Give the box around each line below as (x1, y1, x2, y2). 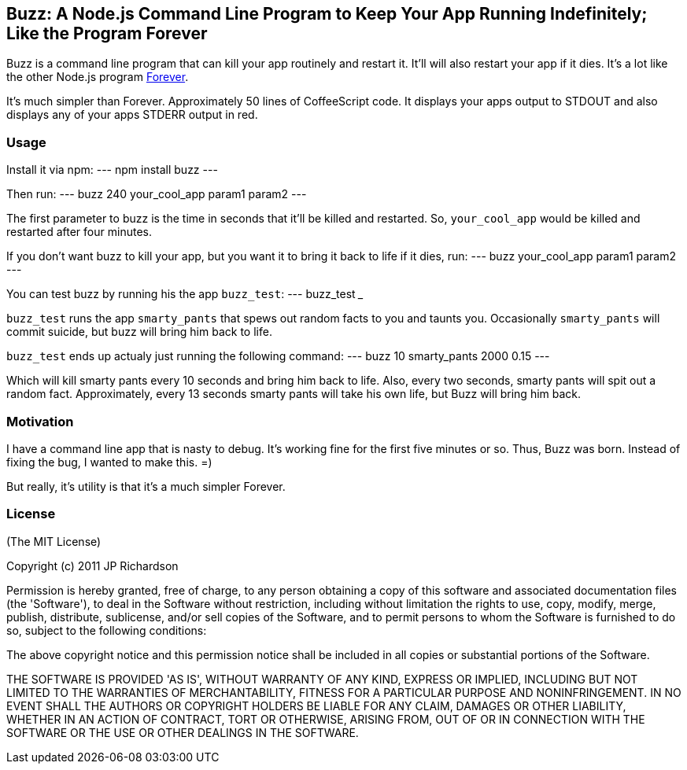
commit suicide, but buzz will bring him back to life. (6, 325, 272, 339)
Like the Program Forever (6, 24, 208, 43)
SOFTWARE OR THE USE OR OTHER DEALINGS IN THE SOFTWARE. (6, 725, 359, 739)
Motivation (6, 413, 74, 429)
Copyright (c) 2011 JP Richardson (6, 558, 179, 573)
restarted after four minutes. (6, 225, 152, 239)
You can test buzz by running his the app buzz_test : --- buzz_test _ (6, 287, 364, 301)
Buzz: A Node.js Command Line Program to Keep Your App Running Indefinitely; (6, 4, 648, 24)
